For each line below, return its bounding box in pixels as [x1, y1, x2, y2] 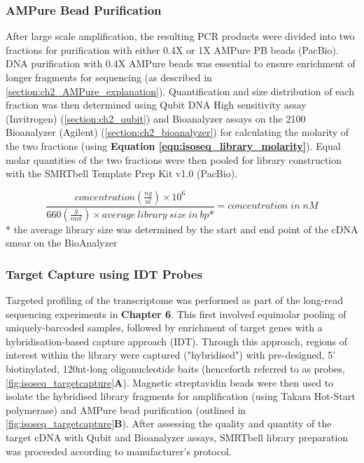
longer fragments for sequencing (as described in [6, 70, 212, 84]
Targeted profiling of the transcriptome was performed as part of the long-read [6, 293, 344, 307]
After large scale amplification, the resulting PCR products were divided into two [6, 29, 355, 43]
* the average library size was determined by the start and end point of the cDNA [6, 221, 358, 236]
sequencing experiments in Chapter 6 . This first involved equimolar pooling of [6, 306, 346, 321]
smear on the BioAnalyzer [6, 235, 118, 250]
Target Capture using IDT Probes [6, 265, 202, 282]
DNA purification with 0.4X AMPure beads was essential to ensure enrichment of [6, 56, 356, 71]
